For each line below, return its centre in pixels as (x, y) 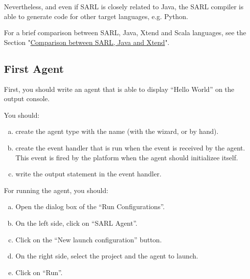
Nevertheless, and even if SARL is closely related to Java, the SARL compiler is (124, 6)
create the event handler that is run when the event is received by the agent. (130, 147)
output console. (27, 98)
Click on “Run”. (39, 272)
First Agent (34, 68)
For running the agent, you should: (56, 190)
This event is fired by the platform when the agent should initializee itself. (127, 157)
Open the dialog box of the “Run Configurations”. (90, 206)
